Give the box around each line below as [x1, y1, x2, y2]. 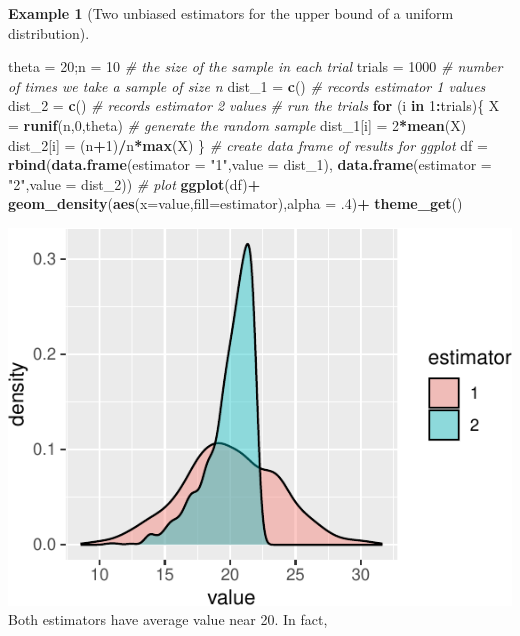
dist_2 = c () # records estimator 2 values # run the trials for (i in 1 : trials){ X [8, 95, 500, 116]
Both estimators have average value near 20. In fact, [8, 609, 328, 630]
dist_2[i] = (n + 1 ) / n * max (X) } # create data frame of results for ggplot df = [8, 134, 488, 155]
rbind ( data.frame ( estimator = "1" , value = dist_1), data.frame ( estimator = [8, 154, 492, 175]
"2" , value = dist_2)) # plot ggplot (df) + [8, 173, 261, 194]
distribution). [8, 22, 90, 43]
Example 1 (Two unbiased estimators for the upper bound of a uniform [8, 3, 454, 23]
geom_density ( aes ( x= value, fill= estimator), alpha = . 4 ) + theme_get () [8, 193, 463, 214]
